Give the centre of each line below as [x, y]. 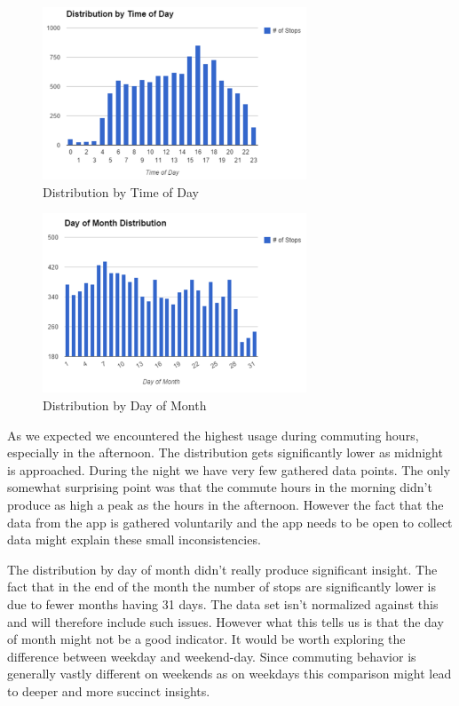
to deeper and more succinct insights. [109, 690]
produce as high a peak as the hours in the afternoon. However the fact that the [226, 504]
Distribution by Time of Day [121, 191]
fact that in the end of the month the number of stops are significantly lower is [222, 587]
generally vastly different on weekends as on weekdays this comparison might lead [229, 674]
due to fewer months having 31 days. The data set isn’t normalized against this [223, 603]
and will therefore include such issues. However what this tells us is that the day [226, 621]
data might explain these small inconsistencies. [134, 539]
